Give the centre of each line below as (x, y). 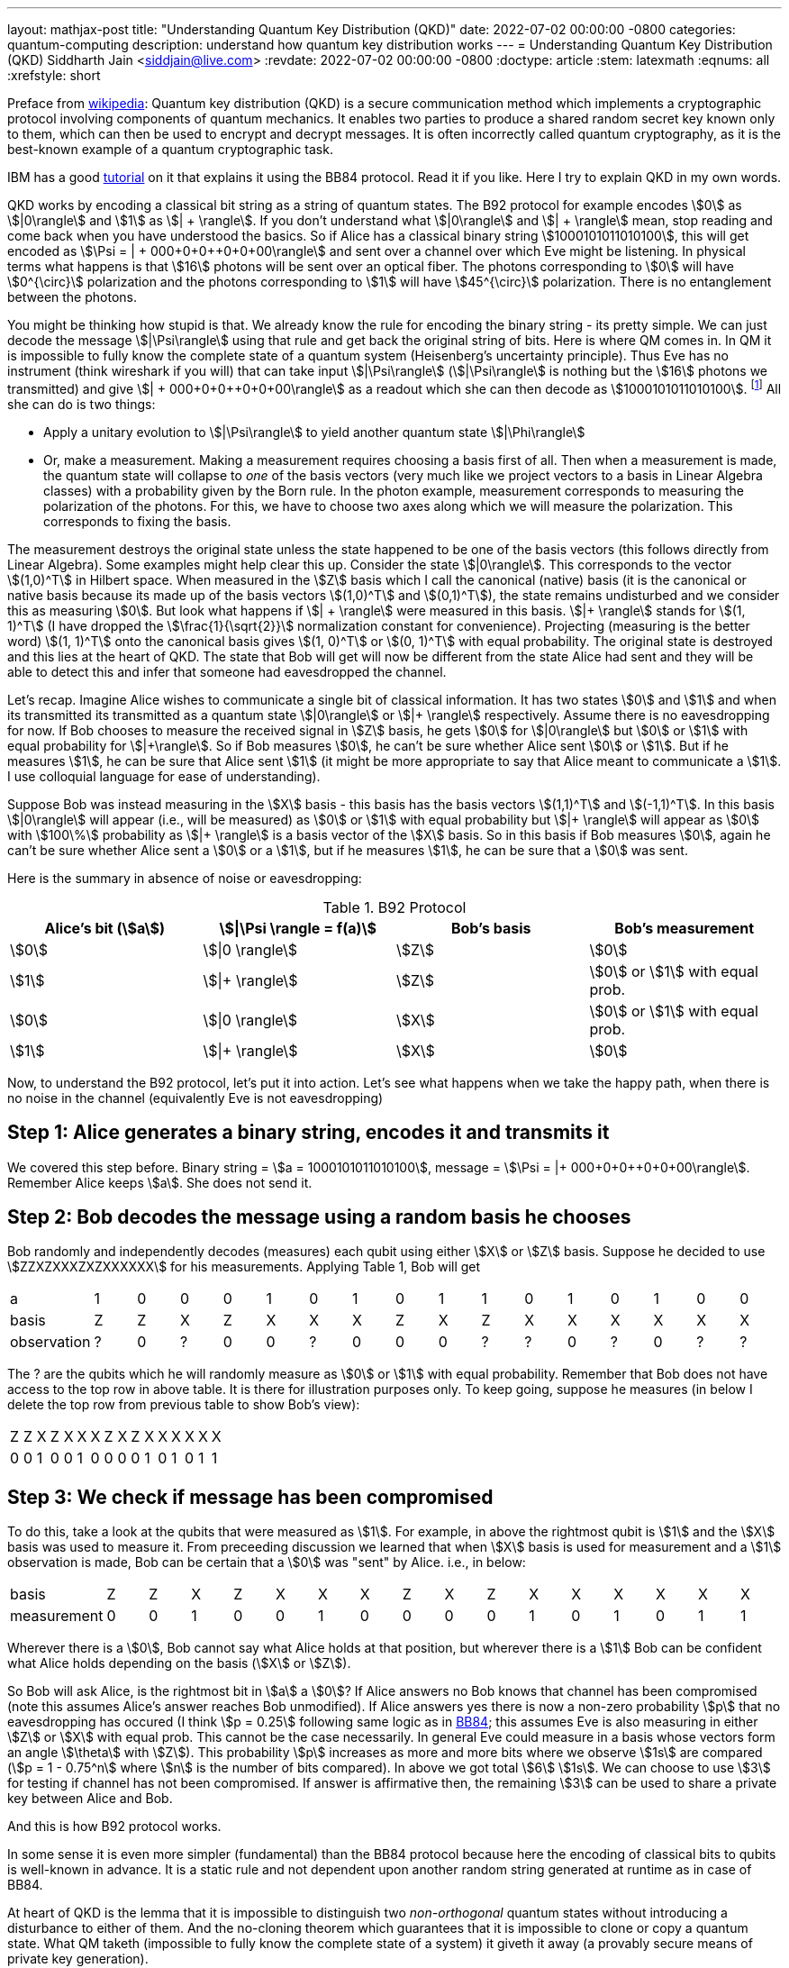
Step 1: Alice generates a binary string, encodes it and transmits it (308, 1133)
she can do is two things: (82, 404)
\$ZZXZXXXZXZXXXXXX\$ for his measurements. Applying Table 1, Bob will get (244, 1267)
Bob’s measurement (685, 928)
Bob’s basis (491, 928)
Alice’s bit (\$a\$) (104, 928)
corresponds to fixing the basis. (137, 521)
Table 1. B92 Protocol (394, 907)
